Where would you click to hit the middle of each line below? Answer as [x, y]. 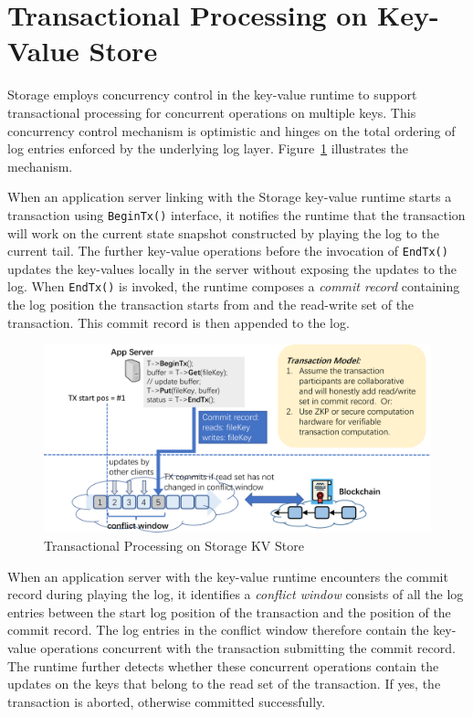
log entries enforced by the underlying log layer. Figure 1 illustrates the [208, 148]
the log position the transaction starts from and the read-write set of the [211, 305]
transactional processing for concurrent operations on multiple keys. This [212, 112]
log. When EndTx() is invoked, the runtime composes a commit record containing [234, 286]
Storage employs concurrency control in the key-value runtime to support [212, 95]
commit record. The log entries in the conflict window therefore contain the [218, 630]
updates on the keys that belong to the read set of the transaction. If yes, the [224, 684]
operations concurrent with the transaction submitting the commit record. [248, 647]
